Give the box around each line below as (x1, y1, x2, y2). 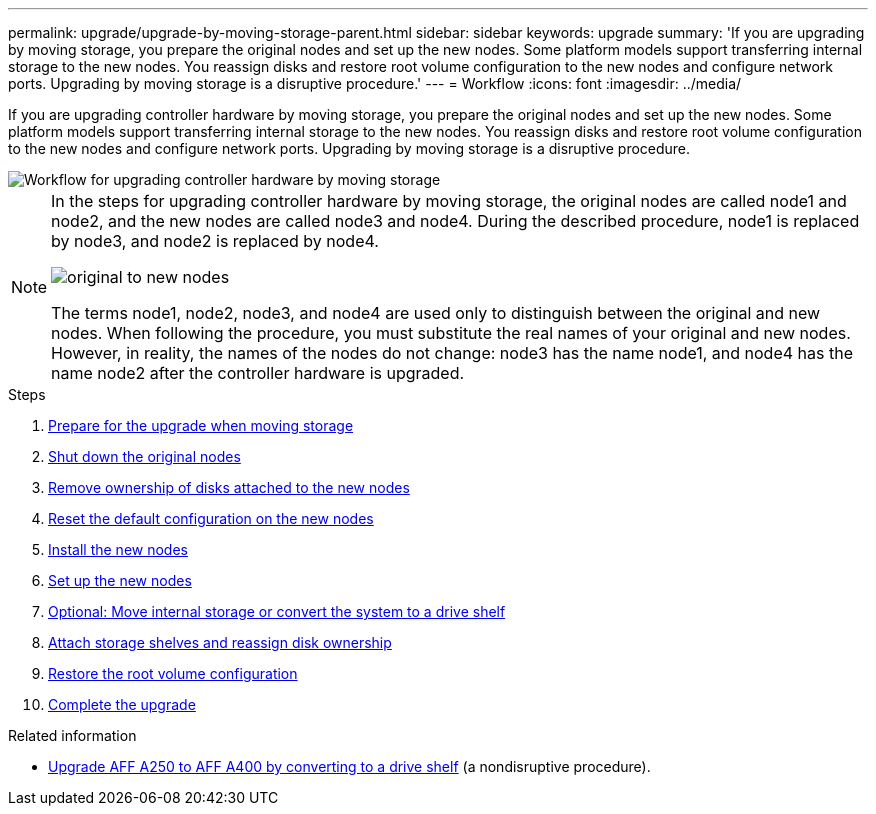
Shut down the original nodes (48, 448, 241, 465)
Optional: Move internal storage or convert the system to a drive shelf (48, 603, 506, 620)
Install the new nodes (48, 541, 188, 558)
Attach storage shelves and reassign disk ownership (48, 634, 392, 651)
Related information (8, 727, 137, 744)
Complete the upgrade (48, 696, 196, 713)
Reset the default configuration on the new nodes (48, 510, 374, 527)
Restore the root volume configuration (48, 665, 298, 682)
